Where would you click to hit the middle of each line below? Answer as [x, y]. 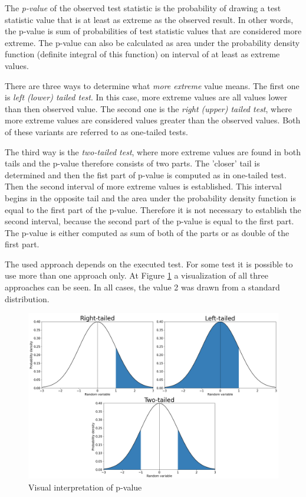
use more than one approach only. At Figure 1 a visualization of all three [136, 275]
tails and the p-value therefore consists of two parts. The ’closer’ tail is [132, 163]
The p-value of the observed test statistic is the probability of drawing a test [143, 8]
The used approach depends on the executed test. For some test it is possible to [149, 264]
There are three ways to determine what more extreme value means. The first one [152, 85]
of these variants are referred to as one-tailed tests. [96, 131]
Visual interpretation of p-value [85, 487]
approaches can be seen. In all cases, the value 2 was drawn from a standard [142, 287]
